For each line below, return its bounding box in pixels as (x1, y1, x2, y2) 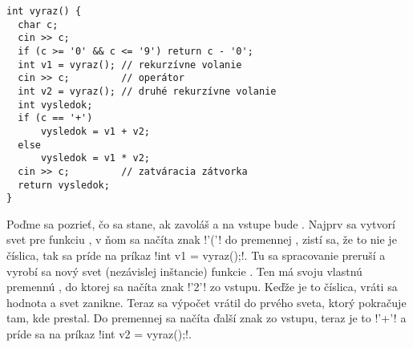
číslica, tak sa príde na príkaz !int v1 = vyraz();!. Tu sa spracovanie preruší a (6, 247, 386, 264)
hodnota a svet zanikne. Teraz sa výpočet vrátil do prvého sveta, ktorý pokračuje (6, 293, 407, 310)
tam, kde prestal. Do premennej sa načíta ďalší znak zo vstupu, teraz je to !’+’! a (6, 310, 407, 326)
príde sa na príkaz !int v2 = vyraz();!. (6, 326, 192, 342)
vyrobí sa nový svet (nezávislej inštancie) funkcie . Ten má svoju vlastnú (6, 262, 362, 279)
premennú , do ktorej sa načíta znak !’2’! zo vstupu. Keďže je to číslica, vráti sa (6, 278, 398, 295)
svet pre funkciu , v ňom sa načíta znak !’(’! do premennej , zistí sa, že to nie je (6, 231, 397, 248)
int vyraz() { (6, 6, 82, 17)
